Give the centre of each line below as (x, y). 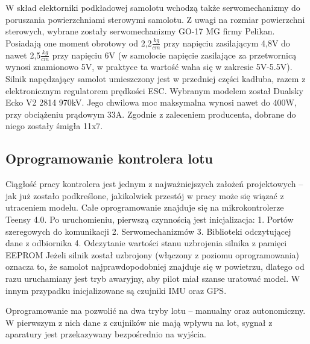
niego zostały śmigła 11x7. (54, 126)
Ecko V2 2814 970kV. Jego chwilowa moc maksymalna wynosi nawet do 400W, (151, 102)
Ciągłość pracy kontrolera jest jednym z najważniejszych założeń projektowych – (154, 184)
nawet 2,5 (23, 55)
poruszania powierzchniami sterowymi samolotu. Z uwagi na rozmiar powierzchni (155, 19)
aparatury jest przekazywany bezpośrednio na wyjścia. (106, 334)
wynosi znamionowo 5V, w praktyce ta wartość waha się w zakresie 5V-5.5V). (149, 67)
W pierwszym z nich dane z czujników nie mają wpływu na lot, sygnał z (139, 322)
